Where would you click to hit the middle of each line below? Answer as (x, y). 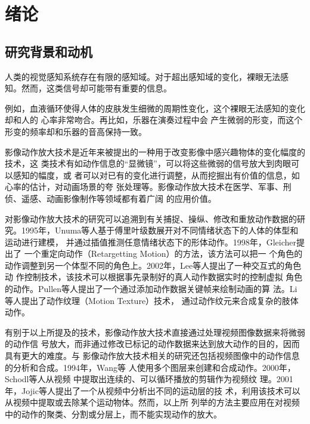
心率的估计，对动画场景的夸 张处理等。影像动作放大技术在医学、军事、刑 (148, 187)
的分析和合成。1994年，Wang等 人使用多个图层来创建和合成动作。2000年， (150, 367)
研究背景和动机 (49, 51)
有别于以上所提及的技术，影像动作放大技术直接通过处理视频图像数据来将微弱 (155, 332)
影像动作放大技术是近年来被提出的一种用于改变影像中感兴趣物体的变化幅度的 (155, 151)
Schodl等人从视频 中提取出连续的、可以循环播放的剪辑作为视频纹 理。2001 (149, 379)
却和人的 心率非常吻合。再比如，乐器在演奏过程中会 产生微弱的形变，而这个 (154, 120)
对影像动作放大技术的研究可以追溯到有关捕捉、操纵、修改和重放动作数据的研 (155, 218)
